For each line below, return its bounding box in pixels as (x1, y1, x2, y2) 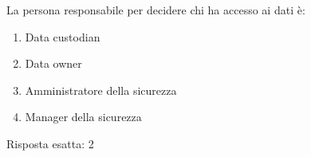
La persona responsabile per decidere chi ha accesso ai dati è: (6, 2, 305, 18)
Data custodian (25, 28, 100, 45)
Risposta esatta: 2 (6, 135, 94, 151)
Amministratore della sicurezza (25, 81, 177, 98)
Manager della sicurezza (25, 108, 142, 125)
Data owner (25, 55, 82, 72)
